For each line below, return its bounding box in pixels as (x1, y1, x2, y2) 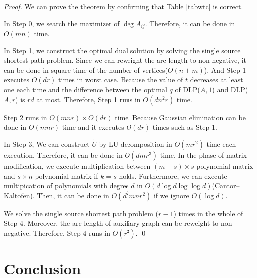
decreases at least (190, 74, 243, 85)
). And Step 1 (204, 64, 246, 75)
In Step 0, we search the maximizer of (4, 18, 120, 28)
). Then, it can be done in (30, 190, 109, 200)
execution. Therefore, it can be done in (4, 150, 123, 160)
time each (206, 139, 236, 149)
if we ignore (153, 190, 189, 200)
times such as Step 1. (152, 122, 217, 132)
